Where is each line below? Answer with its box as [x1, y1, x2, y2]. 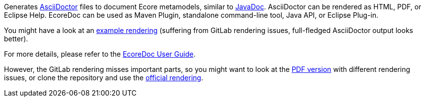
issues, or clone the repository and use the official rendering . [4, 73, 204, 82]
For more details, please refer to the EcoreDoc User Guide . [4, 50, 196, 58]
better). [4, 34, 28, 43]
